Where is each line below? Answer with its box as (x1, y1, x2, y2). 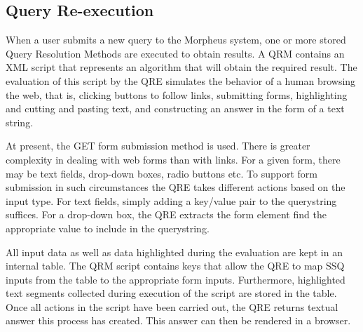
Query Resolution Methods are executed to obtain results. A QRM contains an (6, 46, 345, 60)
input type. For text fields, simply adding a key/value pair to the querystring (6, 193, 337, 208)
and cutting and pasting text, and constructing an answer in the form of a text (6, 101, 345, 116)
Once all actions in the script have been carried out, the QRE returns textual (6, 299, 338, 314)
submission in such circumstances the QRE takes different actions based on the (6, 180, 345, 194)
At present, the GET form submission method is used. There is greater (6, 138, 310, 153)
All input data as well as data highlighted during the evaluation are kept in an (6, 244, 343, 259)
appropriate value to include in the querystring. (6, 220, 210, 235)
